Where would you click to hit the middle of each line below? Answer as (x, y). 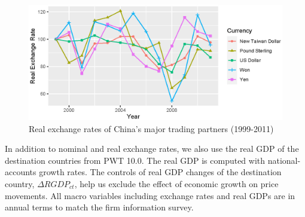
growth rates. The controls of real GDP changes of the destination (160, 172)
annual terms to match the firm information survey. (99, 207)
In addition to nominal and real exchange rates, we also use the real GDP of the (152, 149)
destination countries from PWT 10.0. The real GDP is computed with (135, 160)
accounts (21, 172)
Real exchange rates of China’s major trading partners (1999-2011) (151, 128)
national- (284, 160)
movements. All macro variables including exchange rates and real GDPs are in (150, 195)
